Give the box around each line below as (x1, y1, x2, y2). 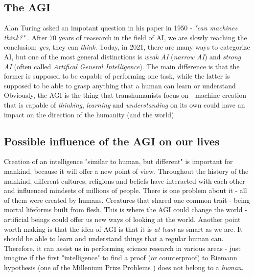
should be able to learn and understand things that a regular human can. (4, 233, 224, 244)
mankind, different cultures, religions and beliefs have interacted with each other (4, 175, 245, 186)
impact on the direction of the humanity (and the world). (4, 109, 176, 119)
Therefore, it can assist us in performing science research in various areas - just (4, 243, 241, 253)
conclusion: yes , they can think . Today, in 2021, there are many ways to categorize (4, 42, 250, 52)
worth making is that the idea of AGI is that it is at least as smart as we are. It (4, 223, 243, 234)
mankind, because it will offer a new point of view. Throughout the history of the (4, 166, 249, 176)
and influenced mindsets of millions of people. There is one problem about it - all (4, 185, 247, 195)
